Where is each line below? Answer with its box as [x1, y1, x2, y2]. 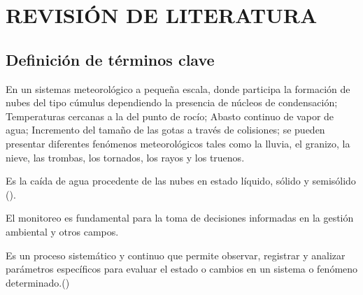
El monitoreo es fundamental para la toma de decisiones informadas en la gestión [6, 210, 354, 225]
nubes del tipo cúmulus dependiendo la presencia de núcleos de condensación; [6, 95, 338, 110]
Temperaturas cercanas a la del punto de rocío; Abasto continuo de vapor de [6, 108, 334, 123]
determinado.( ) [6, 275, 70, 289]
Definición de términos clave [6, 48, 215, 70]
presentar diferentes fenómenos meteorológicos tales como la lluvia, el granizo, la [6, 136, 350, 150]
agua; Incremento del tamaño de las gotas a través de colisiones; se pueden [6, 122, 325, 137]
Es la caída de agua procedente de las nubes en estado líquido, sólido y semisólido [6, 173, 356, 188]
